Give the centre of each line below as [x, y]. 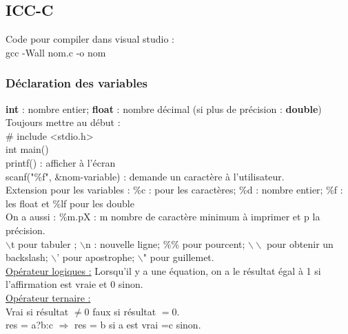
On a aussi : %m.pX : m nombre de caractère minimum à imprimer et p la [163, 217]
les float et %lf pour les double [70, 203]
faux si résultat [124, 311]
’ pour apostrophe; [96, 257]
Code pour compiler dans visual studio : [90, 39]
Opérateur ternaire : [48, 297]
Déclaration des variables [76, 83]
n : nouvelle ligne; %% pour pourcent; [165, 243]
